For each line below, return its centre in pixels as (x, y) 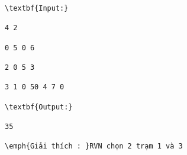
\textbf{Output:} (39, 107)
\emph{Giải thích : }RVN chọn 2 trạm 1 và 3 (94, 146)
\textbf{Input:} (37, 8)
